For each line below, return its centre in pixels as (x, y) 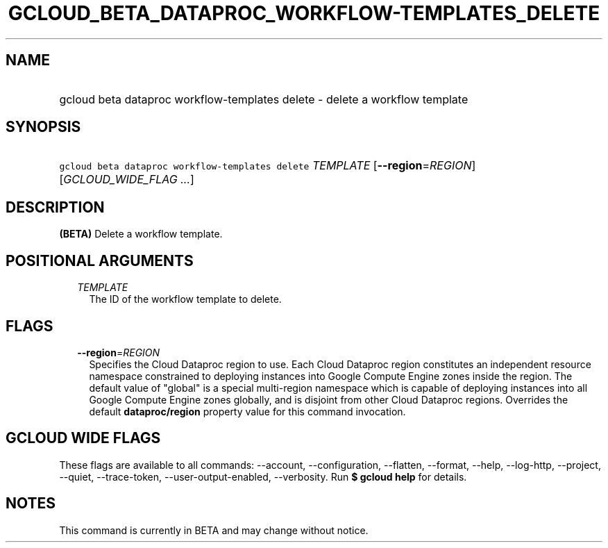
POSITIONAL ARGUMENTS (100, 260)
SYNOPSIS (43, 127)
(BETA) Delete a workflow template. (141, 234)
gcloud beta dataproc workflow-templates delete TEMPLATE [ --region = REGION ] (268, 166)
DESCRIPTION (55, 207)
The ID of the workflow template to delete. (185, 299)
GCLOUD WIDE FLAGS (83, 438)
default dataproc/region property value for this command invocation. (247, 411)
